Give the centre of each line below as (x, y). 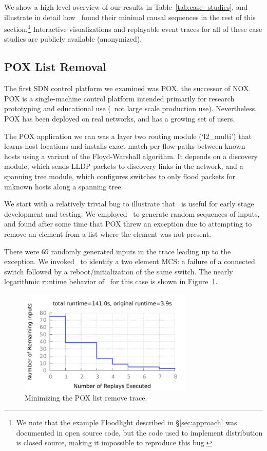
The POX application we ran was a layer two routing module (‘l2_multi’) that (128, 136)
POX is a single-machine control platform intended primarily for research (119, 98)
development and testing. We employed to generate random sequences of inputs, (132, 213)
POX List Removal (55, 67)
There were (22, 251)
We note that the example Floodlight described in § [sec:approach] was (127, 422)
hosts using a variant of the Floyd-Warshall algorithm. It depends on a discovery (131, 156)
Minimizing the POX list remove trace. (86, 397)
